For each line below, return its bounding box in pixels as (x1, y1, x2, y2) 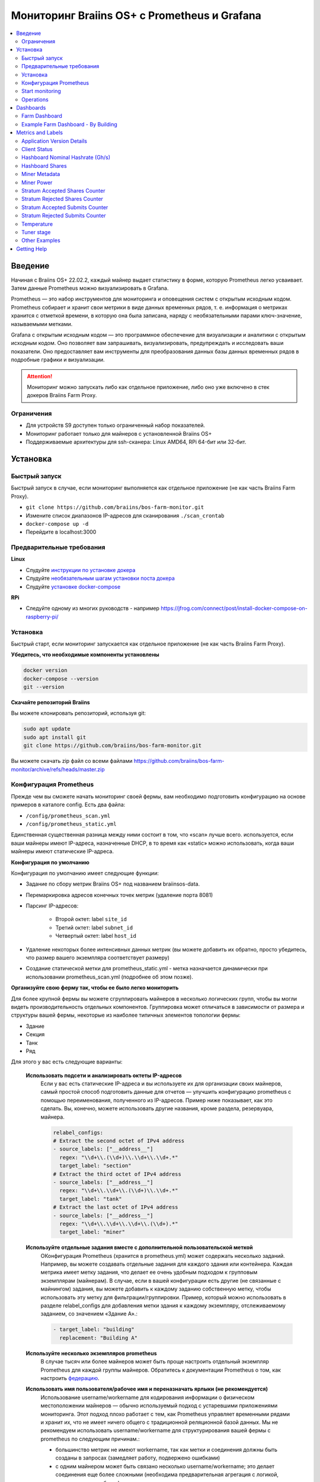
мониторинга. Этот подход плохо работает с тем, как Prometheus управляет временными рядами (40, 1410, 290, 1417)
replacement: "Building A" (59, 1334, 138, 1341)
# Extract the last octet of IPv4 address (53, 1204, 178, 1210)
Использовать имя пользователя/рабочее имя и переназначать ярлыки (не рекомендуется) (25, 1385, 268, 1392)
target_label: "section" (59, 1162, 132, 1169)
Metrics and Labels (16, 129, 63, 136)
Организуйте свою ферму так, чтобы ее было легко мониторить (11, 984, 179, 991)
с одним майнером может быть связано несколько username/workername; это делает (55, 1462, 275, 1470)
